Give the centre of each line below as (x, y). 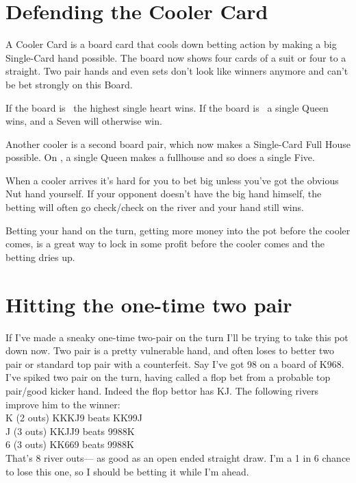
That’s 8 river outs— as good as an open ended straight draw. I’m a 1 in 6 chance (178, 457)
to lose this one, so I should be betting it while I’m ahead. (127, 471)
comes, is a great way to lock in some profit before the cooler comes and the (165, 244)
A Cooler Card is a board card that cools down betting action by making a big (171, 44)
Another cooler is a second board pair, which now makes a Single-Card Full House (178, 144)
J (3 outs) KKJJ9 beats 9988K (70, 431)
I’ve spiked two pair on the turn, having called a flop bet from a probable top (168, 377)
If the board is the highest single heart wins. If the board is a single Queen (167, 107)
